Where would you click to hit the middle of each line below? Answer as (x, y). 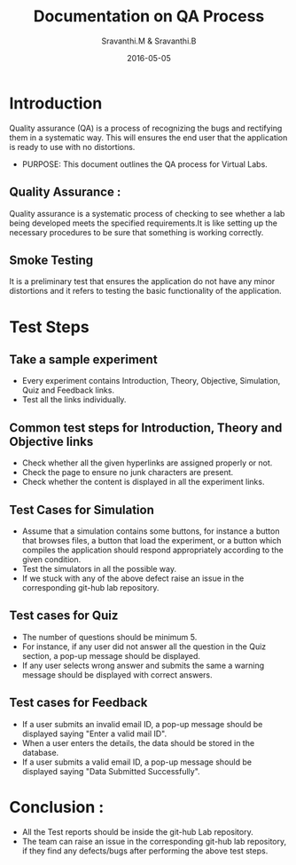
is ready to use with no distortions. (72, 147)
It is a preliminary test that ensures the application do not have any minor (142, 282)
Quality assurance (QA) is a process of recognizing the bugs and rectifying (146, 128)
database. (40, 752)
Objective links (51, 441)
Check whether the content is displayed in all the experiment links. (143, 482)
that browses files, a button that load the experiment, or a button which (152, 540)
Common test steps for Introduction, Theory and (146, 428)
